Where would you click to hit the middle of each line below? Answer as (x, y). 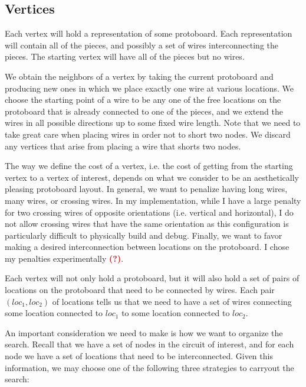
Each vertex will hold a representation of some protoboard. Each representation (149, 33)
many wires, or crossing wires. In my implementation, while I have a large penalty (153, 200)
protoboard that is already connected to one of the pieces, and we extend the (144, 111)
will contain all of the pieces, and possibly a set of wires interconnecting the (142, 45)
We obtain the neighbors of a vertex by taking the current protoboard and (139, 76)
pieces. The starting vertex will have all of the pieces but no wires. (125, 56)
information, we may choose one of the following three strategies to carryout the (149, 367)
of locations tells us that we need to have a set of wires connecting (172, 301)
